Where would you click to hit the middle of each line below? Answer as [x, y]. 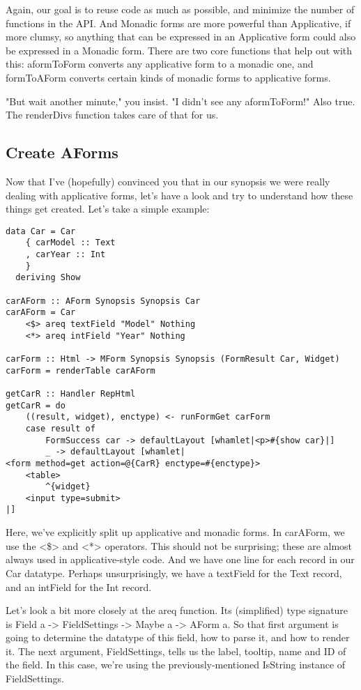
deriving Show [48, 278]
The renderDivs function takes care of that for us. [112, 115]
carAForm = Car [41, 313]
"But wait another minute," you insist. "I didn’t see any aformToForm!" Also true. [180, 101]
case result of [60, 428]
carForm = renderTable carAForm [80, 370]
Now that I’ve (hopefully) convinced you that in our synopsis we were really [168, 181]
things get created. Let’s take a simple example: [108, 209]
